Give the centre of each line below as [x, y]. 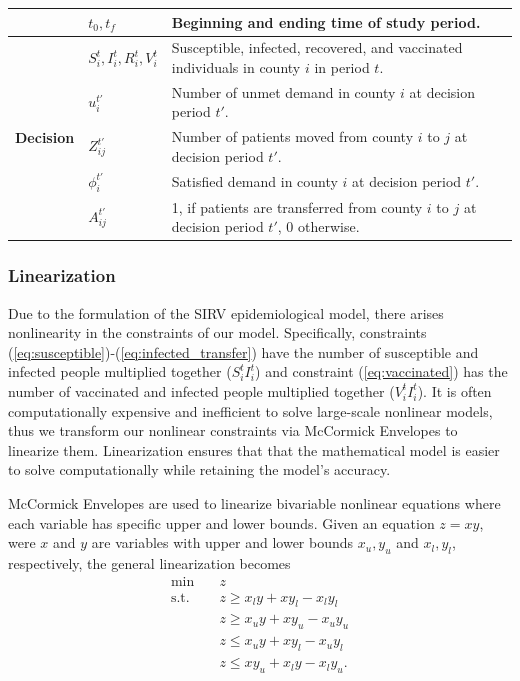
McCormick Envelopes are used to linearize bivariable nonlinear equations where [254, 502]
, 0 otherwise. [318, 226]
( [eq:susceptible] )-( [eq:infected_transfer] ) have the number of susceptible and [243, 351]
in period [342, 66]
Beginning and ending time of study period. [326, 21]
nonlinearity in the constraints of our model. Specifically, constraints [217, 332]
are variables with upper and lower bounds [222, 542]
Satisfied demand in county [254, 181]
